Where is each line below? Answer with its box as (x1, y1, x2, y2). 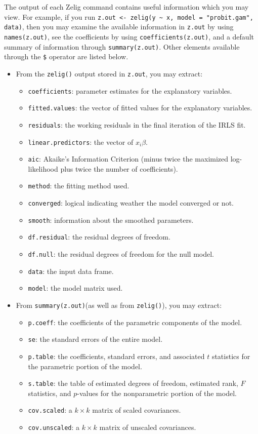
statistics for (211, 350, 250, 361)
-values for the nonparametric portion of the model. (77, 387, 237, 398)
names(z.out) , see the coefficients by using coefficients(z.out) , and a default (4, 31, 254, 42)
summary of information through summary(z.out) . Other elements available (4, 41, 240, 52)
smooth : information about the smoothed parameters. (28, 214, 194, 225)
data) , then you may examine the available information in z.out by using (4, 21, 234, 32)
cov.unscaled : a (28, 422, 80, 432)
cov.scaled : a (28, 405, 72, 415)
